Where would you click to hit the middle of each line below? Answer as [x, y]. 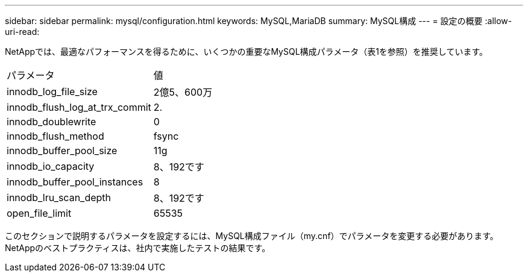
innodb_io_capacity [51, 166]
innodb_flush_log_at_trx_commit [79, 107]
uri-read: [22, 32]
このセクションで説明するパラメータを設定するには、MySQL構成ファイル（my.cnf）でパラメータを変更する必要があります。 [252, 236]
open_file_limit [39, 213]
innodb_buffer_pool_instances [75, 182]
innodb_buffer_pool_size [62, 151]
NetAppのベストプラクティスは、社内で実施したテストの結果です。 [138, 248]
